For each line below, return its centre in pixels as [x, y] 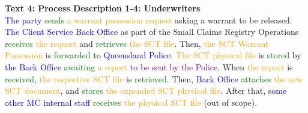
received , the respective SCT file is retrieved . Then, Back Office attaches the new [154, 78]
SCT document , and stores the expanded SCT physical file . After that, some [146, 90]
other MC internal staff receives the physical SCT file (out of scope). [131, 102]
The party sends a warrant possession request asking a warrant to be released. [149, 20]
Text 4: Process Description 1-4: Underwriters [103, 8]
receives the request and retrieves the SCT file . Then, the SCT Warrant [137, 43]
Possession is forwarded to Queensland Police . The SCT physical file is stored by [153, 55]
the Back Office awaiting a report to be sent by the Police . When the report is [149, 66]
